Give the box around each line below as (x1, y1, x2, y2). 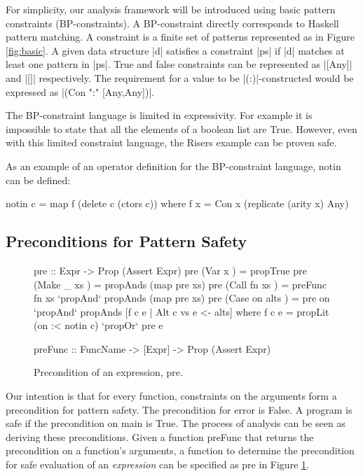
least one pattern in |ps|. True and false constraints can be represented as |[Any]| (6, 57, 352, 71)
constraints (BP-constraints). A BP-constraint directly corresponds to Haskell (6, 15, 339, 30)
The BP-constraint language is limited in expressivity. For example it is (6, 108, 313, 122)
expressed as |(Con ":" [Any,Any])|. (6, 84, 155, 99)
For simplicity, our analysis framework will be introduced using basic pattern (6, 2, 336, 16)
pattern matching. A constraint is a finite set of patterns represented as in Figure (6, 29, 355, 44)
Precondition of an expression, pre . (34, 365, 183, 379)
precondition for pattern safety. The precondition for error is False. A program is (6, 402, 352, 416)
